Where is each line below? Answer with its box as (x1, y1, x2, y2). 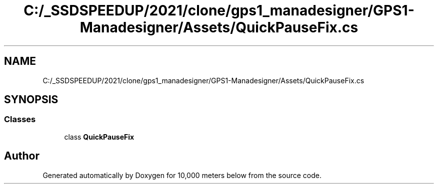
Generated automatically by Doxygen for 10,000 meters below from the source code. (42, 171, 321, 180)
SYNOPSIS (4, 93, 58, 106)
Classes (4, 114, 36, 125)
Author (4, 150, 39, 163)
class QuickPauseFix (64, 132, 134, 141)
